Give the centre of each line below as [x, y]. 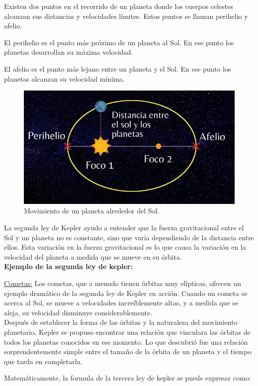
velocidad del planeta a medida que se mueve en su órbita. [93, 256]
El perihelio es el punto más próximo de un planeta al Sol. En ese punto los [119, 42]
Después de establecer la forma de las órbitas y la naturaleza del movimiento [121, 322]
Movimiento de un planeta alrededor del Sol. [92, 211]
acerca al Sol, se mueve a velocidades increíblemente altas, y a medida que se [121, 303]
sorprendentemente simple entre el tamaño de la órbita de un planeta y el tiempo [128, 351]
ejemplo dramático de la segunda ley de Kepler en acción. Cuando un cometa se [126, 293]
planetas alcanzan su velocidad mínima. [64, 78]
